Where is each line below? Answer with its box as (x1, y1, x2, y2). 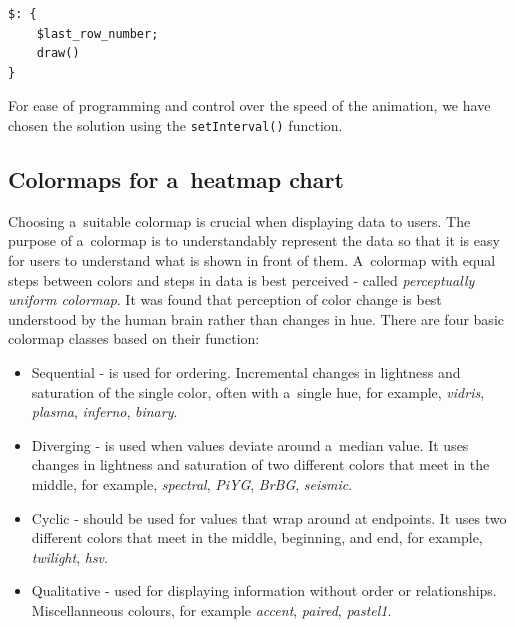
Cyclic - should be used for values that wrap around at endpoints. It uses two (31, 507, 507, 528)
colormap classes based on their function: (8, 328, 260, 349)
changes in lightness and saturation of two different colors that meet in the (31, 454, 490, 475)
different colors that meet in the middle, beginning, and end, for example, (31, 527, 483, 548)
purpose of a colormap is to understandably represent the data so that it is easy (8, 230, 500, 251)
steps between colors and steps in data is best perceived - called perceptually (8, 269, 475, 290)
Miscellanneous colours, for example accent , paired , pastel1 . (31, 599, 392, 620)
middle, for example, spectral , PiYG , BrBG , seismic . (31, 473, 353, 494)
